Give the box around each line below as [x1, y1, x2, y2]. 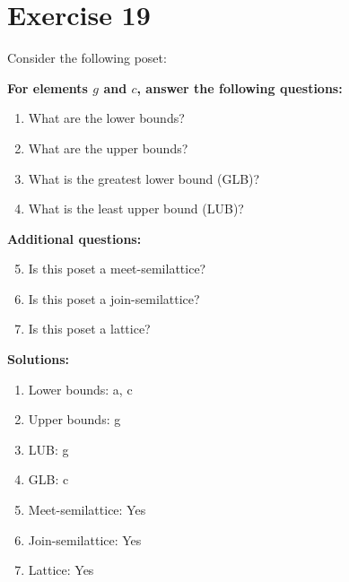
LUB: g [28, 439, 69, 458]
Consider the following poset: [7, 48, 167, 67]
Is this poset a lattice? [28, 319, 151, 338]
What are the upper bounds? [28, 138, 188, 157]
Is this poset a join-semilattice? [28, 289, 200, 308]
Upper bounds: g [28, 410, 121, 429]
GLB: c [28, 470, 69, 489]
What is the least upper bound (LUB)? [28, 199, 244, 218]
